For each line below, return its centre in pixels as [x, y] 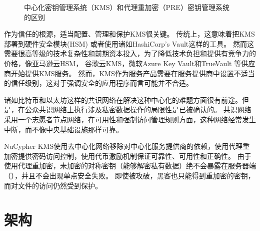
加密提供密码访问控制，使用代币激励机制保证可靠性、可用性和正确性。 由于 [128, 156]
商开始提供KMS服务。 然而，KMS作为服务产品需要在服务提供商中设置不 [122, 73]
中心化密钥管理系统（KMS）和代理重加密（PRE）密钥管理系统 [127, 7]
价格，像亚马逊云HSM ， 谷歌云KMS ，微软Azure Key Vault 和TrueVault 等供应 [130, 63]
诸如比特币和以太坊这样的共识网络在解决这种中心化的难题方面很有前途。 [123, 99]
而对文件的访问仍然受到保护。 [53, 185]
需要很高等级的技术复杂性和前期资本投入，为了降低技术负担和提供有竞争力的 [130, 53]
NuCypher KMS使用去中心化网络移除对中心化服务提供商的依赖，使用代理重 [127, 146]
